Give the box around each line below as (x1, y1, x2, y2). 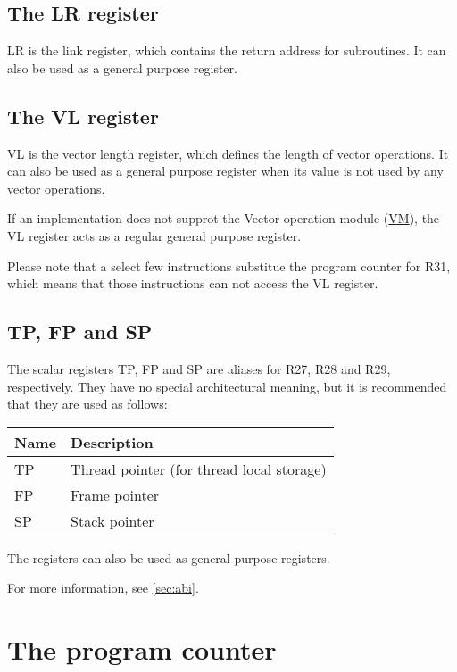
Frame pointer (71, 484, 160, 505)
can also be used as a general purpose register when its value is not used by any (7, 162, 444, 180)
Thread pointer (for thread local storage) (71, 458, 327, 479)
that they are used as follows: (7, 394, 168, 413)
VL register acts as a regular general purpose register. (7, 226, 302, 245)
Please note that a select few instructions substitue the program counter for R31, (7, 256, 451, 275)
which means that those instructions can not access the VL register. (7, 274, 378, 293)
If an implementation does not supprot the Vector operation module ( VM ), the (7, 209, 440, 228)
